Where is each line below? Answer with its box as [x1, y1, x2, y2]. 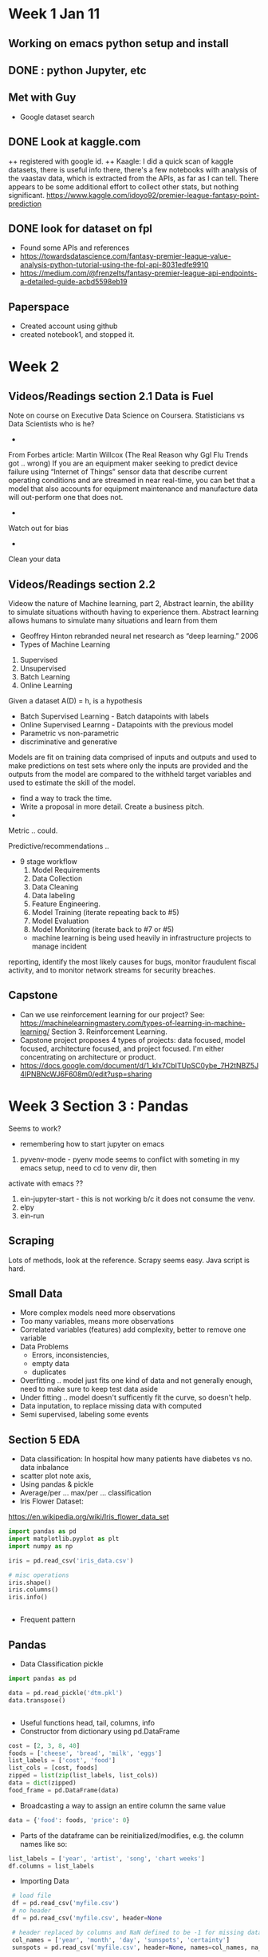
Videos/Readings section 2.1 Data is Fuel [8, 389, 214, 403]
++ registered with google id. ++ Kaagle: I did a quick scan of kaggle [8, 156, 234, 166]
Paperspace [8, 300, 70, 314]
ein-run [19, 1210, 45, 1220]
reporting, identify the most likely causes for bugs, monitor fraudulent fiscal [8, 957, 257, 967]
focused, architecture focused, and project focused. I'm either [19, 1044, 225, 1053]
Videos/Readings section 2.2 [8, 577, 156, 591]
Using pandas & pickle [19, 1480, 94, 1489]
